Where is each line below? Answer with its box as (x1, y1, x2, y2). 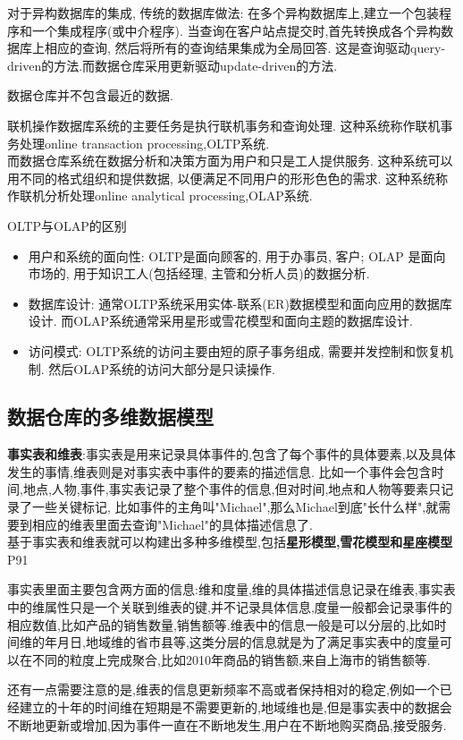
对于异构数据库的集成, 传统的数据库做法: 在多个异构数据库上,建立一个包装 (7, 4, 439, 21)
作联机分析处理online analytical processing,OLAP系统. (7, 186, 313, 205)
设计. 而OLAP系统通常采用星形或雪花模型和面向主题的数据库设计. (28, 311, 413, 330)
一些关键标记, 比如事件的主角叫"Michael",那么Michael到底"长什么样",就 (31, 498, 439, 516)
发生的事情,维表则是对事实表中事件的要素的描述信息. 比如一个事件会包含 (7, 462, 432, 481)
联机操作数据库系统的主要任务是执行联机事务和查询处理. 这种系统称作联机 (7, 115, 441, 134)
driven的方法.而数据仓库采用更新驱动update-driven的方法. (7, 55, 338, 74)
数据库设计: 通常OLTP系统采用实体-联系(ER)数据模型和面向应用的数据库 (28, 293, 452, 312)
